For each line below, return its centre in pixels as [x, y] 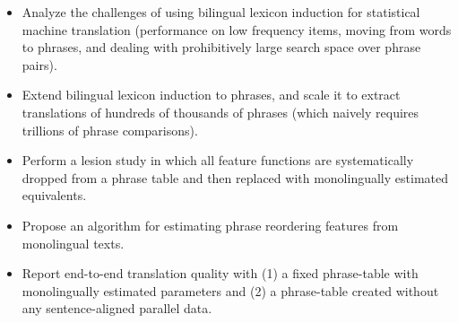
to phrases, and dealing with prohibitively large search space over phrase [221, 47]
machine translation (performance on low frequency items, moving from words [237, 29]
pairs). [39, 64]
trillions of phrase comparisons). [110, 130]
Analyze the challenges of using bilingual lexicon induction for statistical [221, 12]
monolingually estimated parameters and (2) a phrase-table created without [230, 290]
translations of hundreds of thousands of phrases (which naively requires [220, 112]
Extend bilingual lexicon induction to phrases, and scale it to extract [211, 95]
